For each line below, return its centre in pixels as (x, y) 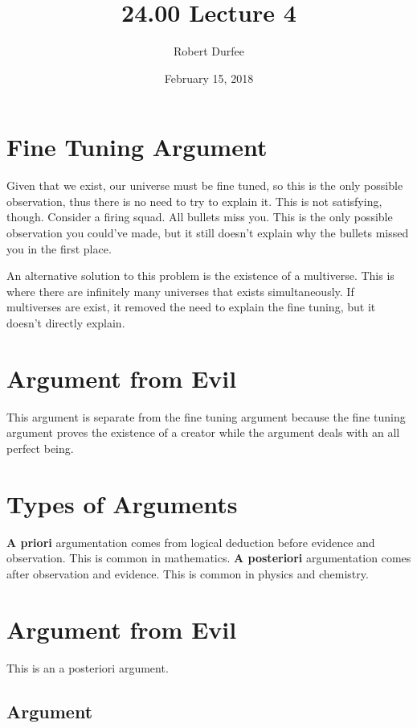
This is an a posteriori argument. (88, 667)
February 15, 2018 (209, 78)
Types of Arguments (122, 503)
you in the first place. (59, 248)
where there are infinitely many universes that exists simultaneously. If (180, 291)
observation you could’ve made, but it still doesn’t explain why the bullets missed (208, 233)
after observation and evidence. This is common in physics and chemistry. (188, 573)
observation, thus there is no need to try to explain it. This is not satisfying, (194, 201)
